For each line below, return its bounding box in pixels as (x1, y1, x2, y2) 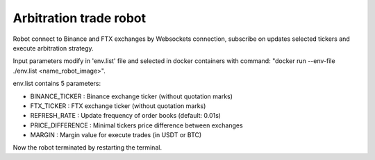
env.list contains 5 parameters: (12, 80, 101, 88)
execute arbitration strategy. (12, 44, 94, 52)
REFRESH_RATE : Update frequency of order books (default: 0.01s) (30, 112, 222, 120)
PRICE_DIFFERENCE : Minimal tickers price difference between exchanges (30, 121, 243, 130)
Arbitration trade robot (12, 10, 147, 26)
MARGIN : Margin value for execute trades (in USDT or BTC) (30, 131, 202, 139)
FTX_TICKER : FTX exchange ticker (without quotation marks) (30, 101, 206, 110)
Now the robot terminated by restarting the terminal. (12, 143, 162, 152)
